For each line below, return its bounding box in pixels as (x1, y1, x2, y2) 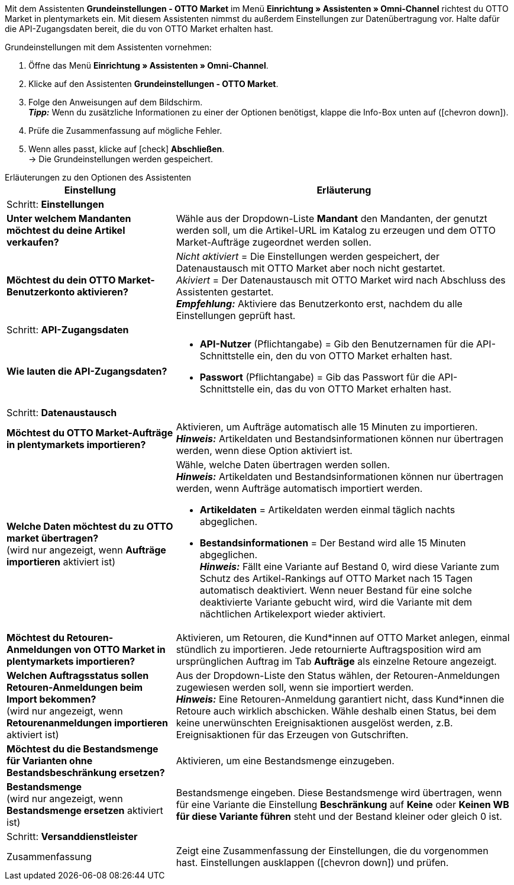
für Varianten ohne (7, 755, 93, 767)
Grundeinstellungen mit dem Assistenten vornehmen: (5, 42, 212, 52)
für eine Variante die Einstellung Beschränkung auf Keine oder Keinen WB (176, 799, 509, 810)
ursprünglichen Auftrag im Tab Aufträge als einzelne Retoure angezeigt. (176, 655, 497, 667)
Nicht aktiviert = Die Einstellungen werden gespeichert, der (176, 250, 439, 262)
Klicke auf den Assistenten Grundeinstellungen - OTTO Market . (28, 79, 279, 89)
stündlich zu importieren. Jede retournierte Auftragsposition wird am (176, 643, 481, 655)
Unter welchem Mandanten (7, 213, 131, 224)
